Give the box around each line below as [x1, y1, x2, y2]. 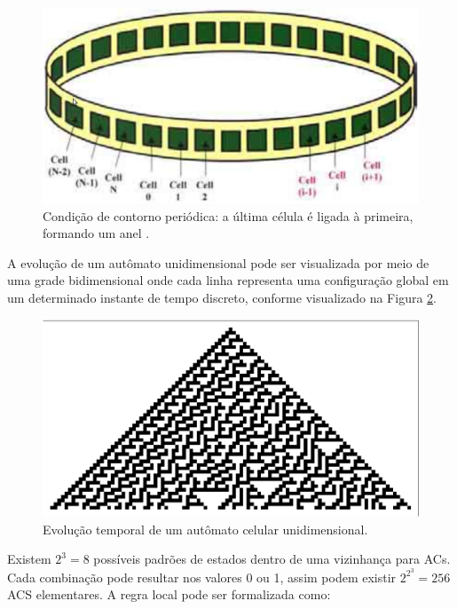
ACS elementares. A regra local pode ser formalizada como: [7, 585, 331, 604]
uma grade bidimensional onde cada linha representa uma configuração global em [7, 271, 449, 289]
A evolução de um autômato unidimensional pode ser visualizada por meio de [7, 253, 429, 272]
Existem [7, 550, 51, 568]
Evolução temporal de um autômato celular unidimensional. [43, 519, 368, 538]
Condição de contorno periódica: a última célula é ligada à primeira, [43, 206, 414, 225]
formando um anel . [43, 224, 150, 242]
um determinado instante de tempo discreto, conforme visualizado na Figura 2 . [7, 289, 437, 307]
